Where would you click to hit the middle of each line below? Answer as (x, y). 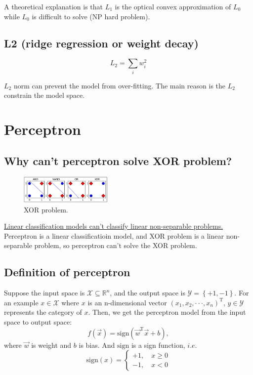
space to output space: (38, 322)
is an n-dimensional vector (127, 302)
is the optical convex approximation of (173, 6)
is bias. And (97, 345)
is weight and (51, 345)
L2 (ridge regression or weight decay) (102, 43)
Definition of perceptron (67, 272)
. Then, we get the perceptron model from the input (167, 312)
